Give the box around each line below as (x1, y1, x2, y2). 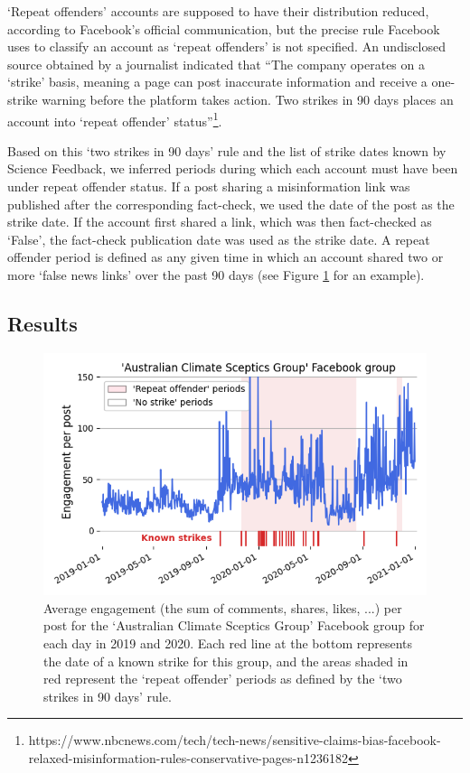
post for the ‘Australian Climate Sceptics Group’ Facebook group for (43, 616, 425, 635)
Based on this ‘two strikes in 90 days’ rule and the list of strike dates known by (7, 141, 446, 160)
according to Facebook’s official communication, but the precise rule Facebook (7, 19, 440, 38)
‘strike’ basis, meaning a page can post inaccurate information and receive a (7, 72, 428, 91)
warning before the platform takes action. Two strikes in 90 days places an (42, 89, 454, 108)
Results (7, 309, 78, 337)
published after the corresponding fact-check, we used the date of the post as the (7, 194, 455, 213)
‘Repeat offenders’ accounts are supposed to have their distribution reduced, (7, 2, 429, 20)
